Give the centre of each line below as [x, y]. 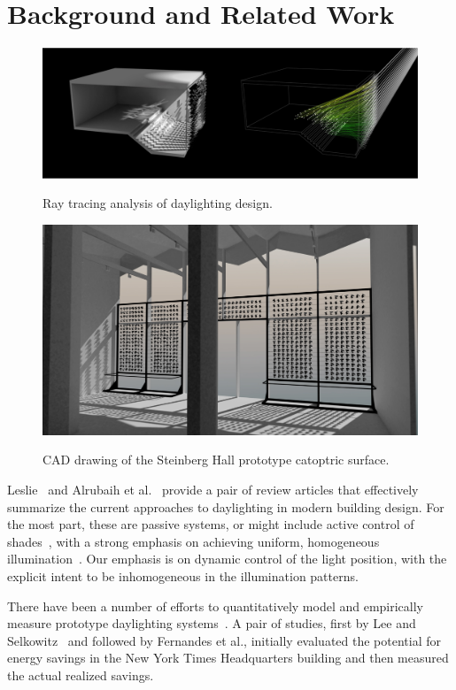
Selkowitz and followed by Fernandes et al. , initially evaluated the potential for [224, 640]
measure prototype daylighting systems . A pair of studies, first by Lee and [212, 623]
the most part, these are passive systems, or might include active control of [211, 524]
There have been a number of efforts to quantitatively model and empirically [216, 606]
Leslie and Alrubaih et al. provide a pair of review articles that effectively [213, 489]
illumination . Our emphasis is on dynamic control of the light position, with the [227, 559]
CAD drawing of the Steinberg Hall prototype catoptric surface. [216, 460]
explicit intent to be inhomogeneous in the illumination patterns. [183, 575]
